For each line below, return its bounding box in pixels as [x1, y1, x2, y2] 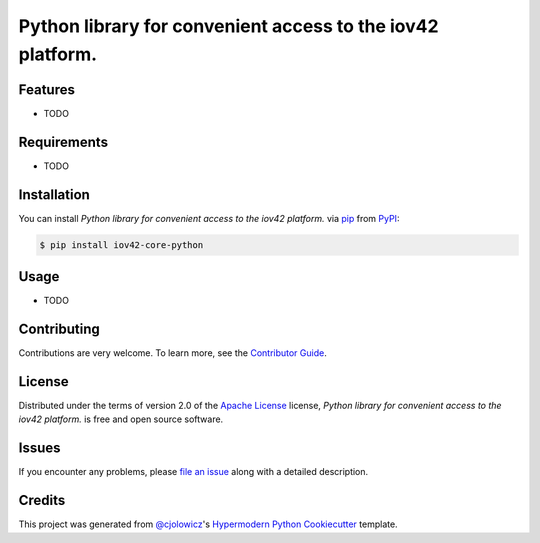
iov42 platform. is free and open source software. [18, 413, 224, 425]
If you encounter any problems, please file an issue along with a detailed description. [18, 466, 369, 478]
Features [18, 81, 75, 98]
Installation [18, 186, 90, 203]
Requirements [18, 133, 109, 150]
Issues [18, 440, 61, 457]
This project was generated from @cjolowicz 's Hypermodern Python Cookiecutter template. [18, 518, 399, 530]
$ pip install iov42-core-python [39, 239, 204, 250]
